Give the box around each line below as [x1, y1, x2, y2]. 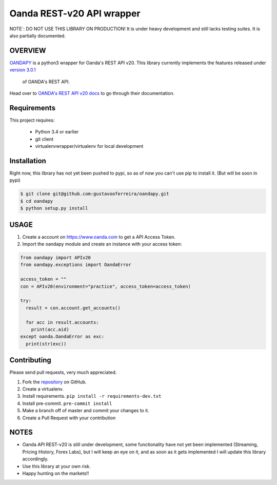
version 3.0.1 [9, 67, 36, 73]
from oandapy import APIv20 [20, 255, 91, 261]
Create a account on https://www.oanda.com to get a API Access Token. [22, 234, 176, 240]
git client [35, 136, 54, 142]
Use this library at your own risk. [22, 463, 91, 469]
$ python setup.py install [20, 205, 88, 211]
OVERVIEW [9, 46, 46, 55]
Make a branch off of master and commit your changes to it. [22, 408, 150, 414]
